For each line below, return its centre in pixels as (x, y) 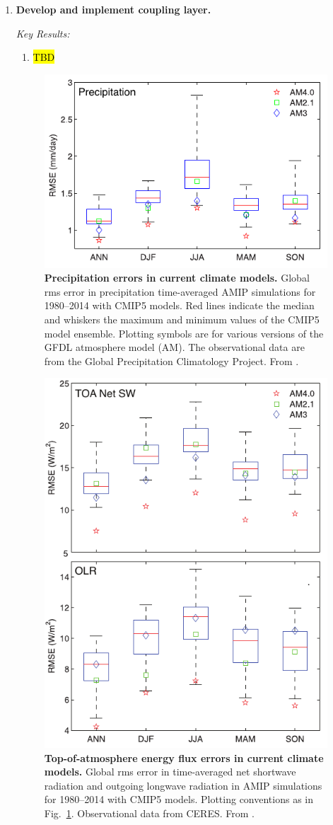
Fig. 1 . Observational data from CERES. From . (149, 813)
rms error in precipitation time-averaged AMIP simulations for (180, 291)
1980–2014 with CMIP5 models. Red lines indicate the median (179, 305)
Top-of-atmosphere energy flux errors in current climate (184, 757)
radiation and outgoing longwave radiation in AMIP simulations (183, 785)
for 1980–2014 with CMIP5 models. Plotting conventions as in (179, 799)
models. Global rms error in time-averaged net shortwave (170, 772)
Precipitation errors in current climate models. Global (177, 278)
